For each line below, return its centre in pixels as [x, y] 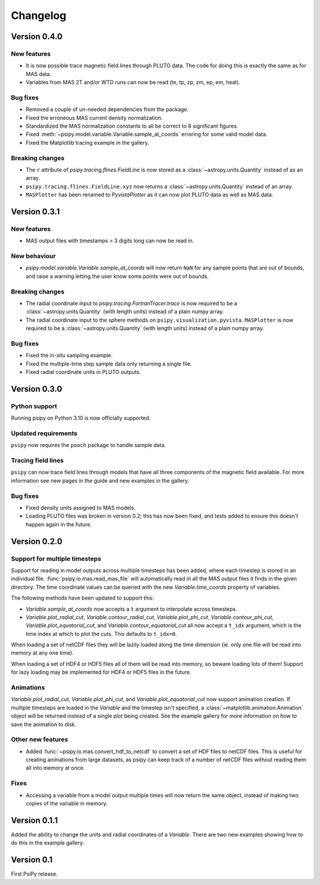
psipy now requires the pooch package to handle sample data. [88, 445]
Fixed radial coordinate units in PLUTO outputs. [84, 372]
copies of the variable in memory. [67, 803]
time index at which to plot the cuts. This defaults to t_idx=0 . [101, 634]
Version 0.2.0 [37, 541]
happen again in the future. [59, 524]
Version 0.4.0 [37, 37]
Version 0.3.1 [36, 212]
